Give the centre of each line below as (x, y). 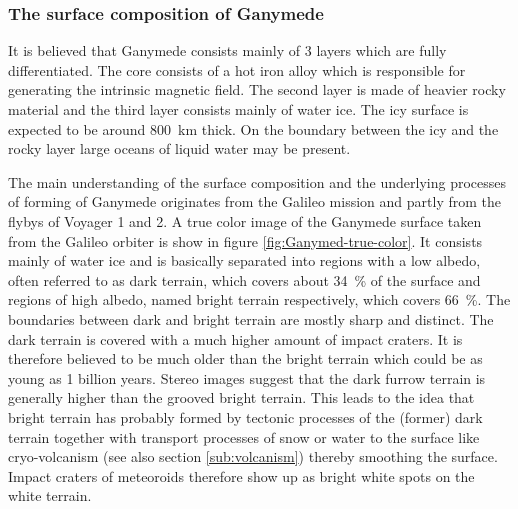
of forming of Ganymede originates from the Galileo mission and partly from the (254, 201)
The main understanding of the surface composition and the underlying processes (257, 181)
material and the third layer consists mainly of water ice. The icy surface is (238, 109)
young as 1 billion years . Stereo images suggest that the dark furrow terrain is (247, 377)
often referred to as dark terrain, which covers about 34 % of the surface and (244, 279)
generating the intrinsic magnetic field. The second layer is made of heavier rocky (257, 89)
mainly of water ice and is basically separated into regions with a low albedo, (244, 260)
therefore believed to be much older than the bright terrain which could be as (245, 358)
